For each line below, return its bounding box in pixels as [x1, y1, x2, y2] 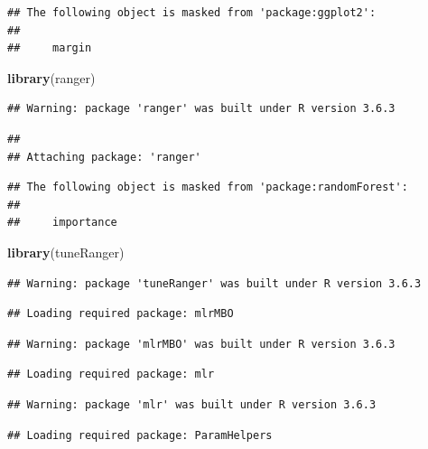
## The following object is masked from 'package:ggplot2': [7, 6, 377, 19]
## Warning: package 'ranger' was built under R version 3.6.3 [7, 102, 395, 116]
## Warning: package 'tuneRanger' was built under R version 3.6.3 [7, 276, 422, 290]
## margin [7, 42, 92, 55]
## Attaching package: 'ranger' [7, 150, 201, 164]
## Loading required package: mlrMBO [7, 307, 234, 321]
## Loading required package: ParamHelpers [7, 428, 273, 442]
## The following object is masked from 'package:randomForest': [7, 181, 408, 194]
